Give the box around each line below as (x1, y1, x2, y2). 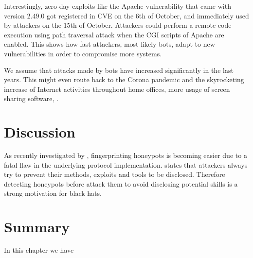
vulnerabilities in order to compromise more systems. (4, 48, 162, 58)
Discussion (4, 122, 75, 142)
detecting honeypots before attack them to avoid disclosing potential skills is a (4, 178, 238, 189)
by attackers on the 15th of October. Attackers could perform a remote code (4, 20, 232, 30)
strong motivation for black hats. (4, 188, 102, 198)
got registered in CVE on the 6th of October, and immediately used (47, 10, 249, 20)
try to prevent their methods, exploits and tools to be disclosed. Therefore (4, 169, 225, 179)
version (4, 10, 25, 20)
